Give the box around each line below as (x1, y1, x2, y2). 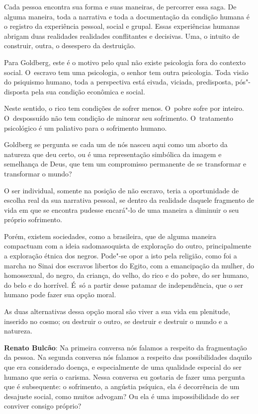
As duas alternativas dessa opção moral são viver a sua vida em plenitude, (4, 306, 231, 317)
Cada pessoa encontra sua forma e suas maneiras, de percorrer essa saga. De (4, 1, 237, 11)
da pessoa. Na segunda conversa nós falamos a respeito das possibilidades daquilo (4, 352, 252, 362)
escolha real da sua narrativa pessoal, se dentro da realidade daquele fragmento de (4, 195, 255, 205)
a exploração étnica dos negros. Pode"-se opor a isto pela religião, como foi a (4, 250, 237, 261)
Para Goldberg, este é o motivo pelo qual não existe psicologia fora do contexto (4, 57, 246, 67)
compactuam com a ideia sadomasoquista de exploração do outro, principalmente (4, 241, 252, 251)
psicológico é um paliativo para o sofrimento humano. (4, 122, 167, 133)
